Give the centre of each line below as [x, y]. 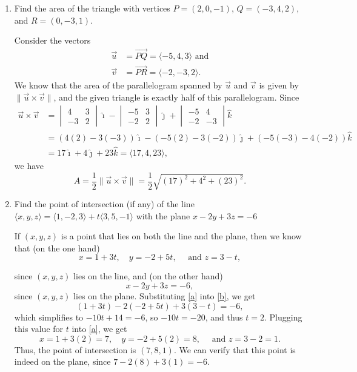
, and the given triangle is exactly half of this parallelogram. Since [176, 97]
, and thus [224, 317]
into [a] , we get [99, 329]
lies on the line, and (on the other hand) [148, 276]
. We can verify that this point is [235, 349]
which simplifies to [49, 317]
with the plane [163, 215]
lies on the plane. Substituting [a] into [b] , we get [165, 295]
